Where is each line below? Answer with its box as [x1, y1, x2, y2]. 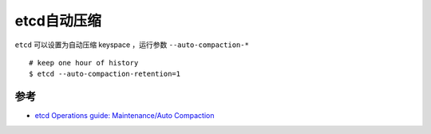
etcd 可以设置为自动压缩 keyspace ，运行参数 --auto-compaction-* [14, 40, 249, 49]
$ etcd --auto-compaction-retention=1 [29, 69, 181, 79]
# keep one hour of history [29, 58, 139, 67]
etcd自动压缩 [14, 12, 101, 30]
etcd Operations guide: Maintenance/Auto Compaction [34, 111, 215, 120]
